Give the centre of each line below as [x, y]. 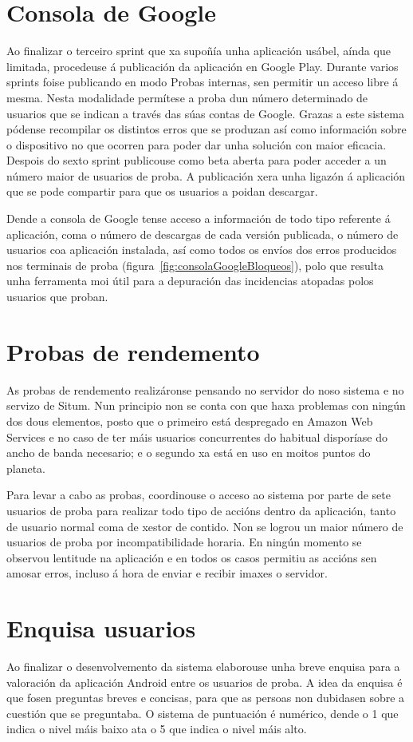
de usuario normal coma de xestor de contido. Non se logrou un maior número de [205, 526]
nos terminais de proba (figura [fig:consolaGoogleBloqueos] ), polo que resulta [195, 265]
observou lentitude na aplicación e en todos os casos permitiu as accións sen [192, 557]
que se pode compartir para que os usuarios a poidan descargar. [162, 191]
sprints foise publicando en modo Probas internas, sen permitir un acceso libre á [203, 82]
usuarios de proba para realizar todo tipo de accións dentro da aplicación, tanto [201, 510]
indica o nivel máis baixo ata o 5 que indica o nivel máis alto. [157, 729]
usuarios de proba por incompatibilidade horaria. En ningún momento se [184, 542]
